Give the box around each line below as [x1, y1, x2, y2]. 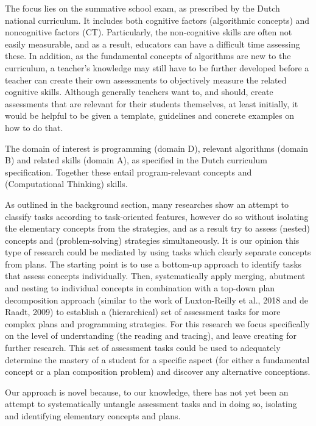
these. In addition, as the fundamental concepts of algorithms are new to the [5, 49, 291, 62]
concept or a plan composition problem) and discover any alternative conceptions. [5, 365, 311, 378]
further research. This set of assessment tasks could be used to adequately [5, 341, 281, 354]
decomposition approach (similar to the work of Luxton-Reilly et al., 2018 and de [5, 293, 309, 306]
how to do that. [5, 121, 63, 133]
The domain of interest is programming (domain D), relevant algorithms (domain [5, 141, 309, 154]
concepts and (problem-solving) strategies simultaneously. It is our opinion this [5, 233, 300, 246]
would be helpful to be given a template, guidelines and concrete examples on [5, 109, 295, 122]
